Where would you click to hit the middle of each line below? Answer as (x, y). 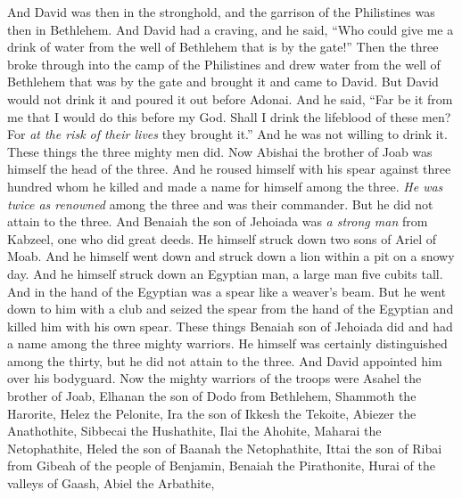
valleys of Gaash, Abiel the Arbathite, (111, 483)
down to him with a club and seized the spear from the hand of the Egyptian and (231, 309)
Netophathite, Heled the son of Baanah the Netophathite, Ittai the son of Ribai (225, 448)
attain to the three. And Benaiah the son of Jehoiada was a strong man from (218, 221)
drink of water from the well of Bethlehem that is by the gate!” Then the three (223, 47)
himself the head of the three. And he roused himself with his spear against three (229, 169)
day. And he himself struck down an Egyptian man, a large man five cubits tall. (225, 273)
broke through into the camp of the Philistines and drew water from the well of (224, 64)
